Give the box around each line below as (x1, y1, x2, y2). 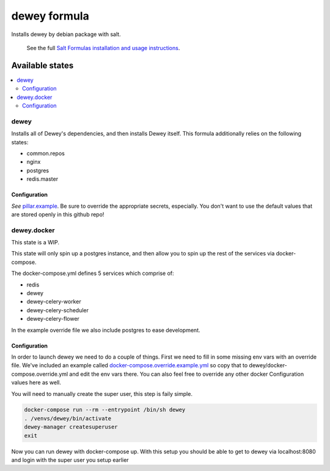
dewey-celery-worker (26, 298, 82, 305)
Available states (11, 60, 74, 70)
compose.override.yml (11, 370, 68, 378)
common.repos (26, 150, 65, 157)
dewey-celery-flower (26, 315, 79, 323)
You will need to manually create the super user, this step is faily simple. (11, 390, 193, 397)
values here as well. (11, 379, 61, 386)
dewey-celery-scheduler (26, 306, 89, 314)
